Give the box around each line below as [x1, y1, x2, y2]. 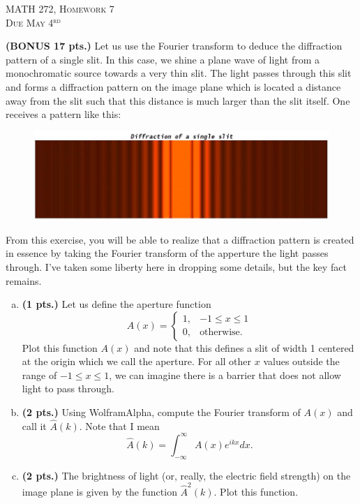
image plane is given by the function [22, 484, 177, 499]
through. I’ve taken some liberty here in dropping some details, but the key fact [6, 259, 347, 274]
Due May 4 [6, 15, 54, 29]
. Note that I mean [79, 418, 160, 433]
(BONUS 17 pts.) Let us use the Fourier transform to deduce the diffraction [6, 38, 343, 53]
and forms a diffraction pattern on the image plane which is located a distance [6, 79, 341, 94]
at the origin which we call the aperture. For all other [22, 354, 252, 369]
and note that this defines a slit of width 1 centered [134, 340, 354, 355]
